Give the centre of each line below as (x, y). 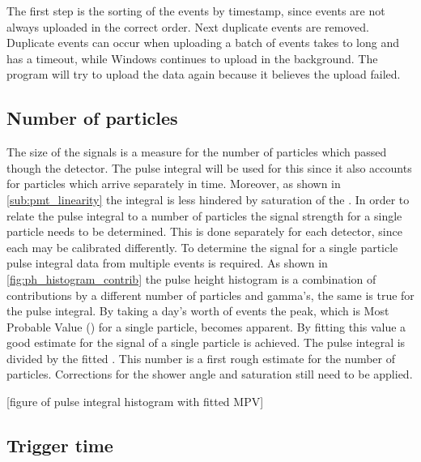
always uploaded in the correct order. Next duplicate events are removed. (188, 26)
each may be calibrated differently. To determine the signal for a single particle (202, 247)
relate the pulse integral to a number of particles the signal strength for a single (204, 215)
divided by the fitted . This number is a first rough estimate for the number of (201, 358)
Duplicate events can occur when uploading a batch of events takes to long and (203, 43)
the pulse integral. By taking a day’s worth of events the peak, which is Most (198, 311)
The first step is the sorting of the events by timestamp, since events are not (196, 11)
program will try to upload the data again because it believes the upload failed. (204, 74)
